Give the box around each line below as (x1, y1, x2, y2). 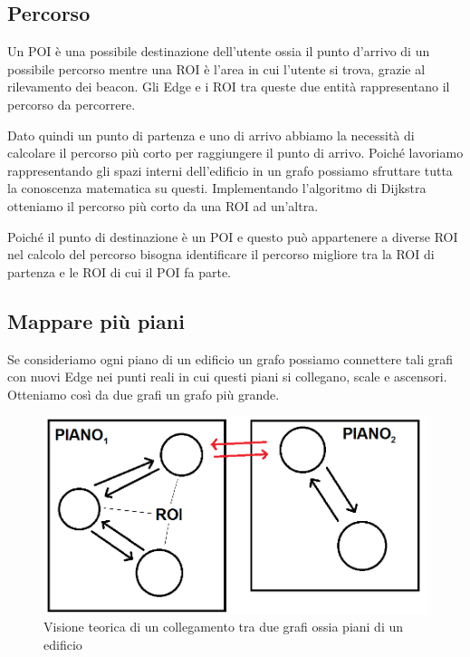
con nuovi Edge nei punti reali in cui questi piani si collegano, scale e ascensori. (7, 367, 447, 386)
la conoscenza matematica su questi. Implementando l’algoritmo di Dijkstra (7, 179, 427, 198)
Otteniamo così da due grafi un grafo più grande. (7, 384, 280, 403)
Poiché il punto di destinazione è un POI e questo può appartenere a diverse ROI (7, 227, 458, 246)
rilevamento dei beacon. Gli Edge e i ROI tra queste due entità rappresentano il (7, 77, 450, 96)
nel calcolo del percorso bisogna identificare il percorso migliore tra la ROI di (7, 245, 435, 264)
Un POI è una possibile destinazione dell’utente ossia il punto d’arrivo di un (7, 42, 430, 61)
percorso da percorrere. (7, 94, 136, 113)
